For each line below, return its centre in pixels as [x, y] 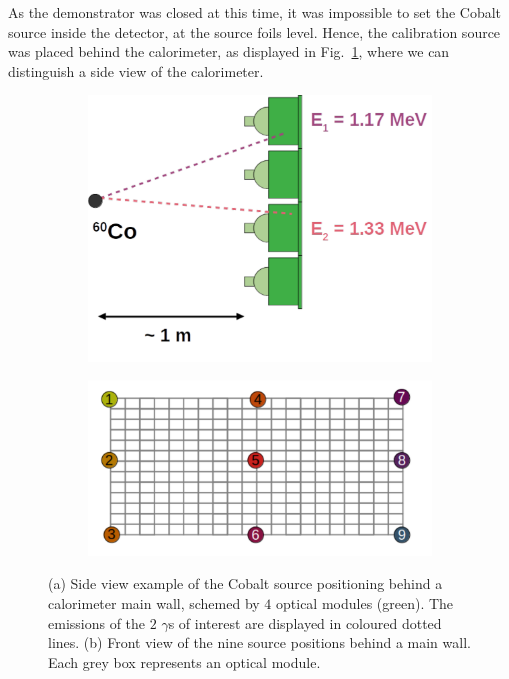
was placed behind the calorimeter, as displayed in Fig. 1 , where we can [229, 51]
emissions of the [97, 622]
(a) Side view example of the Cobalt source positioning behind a [245, 583]
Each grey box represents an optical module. [184, 661]
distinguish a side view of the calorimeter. [136, 70]
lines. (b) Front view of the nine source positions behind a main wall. [259, 642]
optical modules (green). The [365, 602]
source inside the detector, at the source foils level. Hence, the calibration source [254, 31]
